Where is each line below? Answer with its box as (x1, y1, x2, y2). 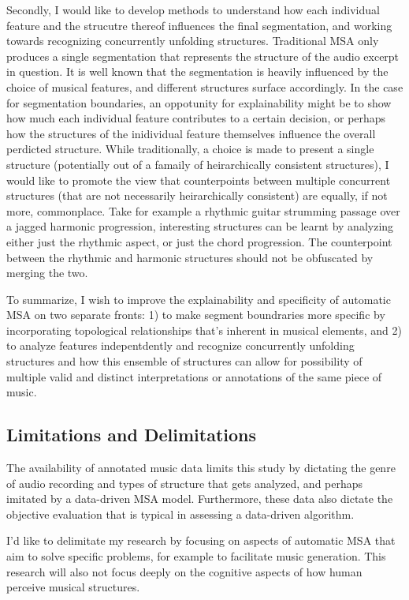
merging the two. (6, 264, 88, 281)
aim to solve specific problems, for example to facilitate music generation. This (6, 548, 386, 564)
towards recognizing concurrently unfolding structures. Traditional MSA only (6, 32, 379, 49)
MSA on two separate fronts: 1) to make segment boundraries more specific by (6, 306, 385, 323)
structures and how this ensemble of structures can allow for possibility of (6, 353, 363, 369)
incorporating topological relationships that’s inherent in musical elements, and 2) (6, 321, 402, 338)
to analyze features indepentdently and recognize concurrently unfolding (6, 337, 355, 354)
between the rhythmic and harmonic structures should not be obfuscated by (6, 249, 374, 265)
